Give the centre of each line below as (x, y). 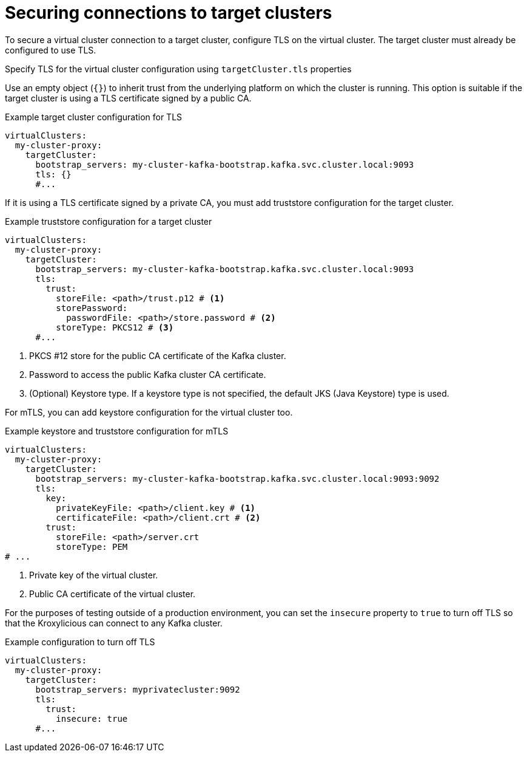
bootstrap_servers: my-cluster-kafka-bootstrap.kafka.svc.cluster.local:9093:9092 (237, 478)
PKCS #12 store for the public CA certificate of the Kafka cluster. (158, 355)
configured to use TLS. (51, 50)
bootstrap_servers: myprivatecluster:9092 (138, 689)
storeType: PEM (92, 546)
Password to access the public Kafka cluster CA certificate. (148, 374)
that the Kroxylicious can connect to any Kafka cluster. (114, 623)
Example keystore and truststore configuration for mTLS (117, 431)
